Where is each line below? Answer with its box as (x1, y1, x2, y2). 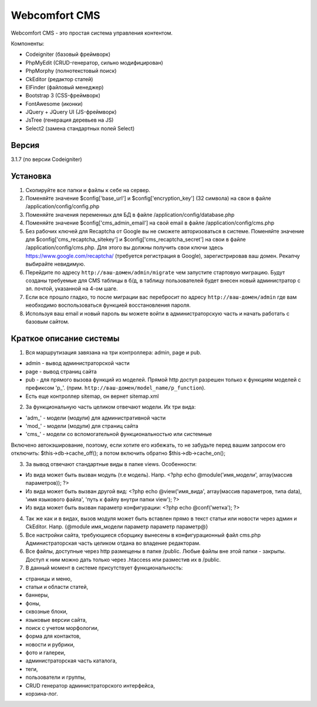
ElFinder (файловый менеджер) (25, 83, 104, 91)
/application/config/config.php (25, 203, 100, 210)
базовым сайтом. (25, 318, 70, 325)
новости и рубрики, (25, 641, 75, 648)
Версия (11, 140, 40, 150)
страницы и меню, (25, 575, 72, 582)
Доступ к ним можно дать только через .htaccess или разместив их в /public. (25, 556, 221, 563)
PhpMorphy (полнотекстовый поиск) (25, 68, 117, 75)
